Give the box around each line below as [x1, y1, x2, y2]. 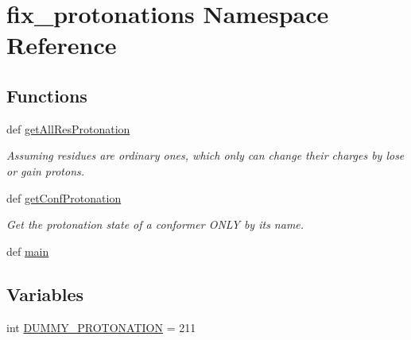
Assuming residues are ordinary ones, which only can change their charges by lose [6, 147, 405, 164]
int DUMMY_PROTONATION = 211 [6, 319, 196, 335]
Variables [6, 281, 84, 306]
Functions [6, 83, 87, 107]
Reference [6, 29, 117, 61]
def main [6, 242, 49, 259]
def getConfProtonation [6, 189, 122, 206]
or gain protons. [6, 162, 85, 179]
